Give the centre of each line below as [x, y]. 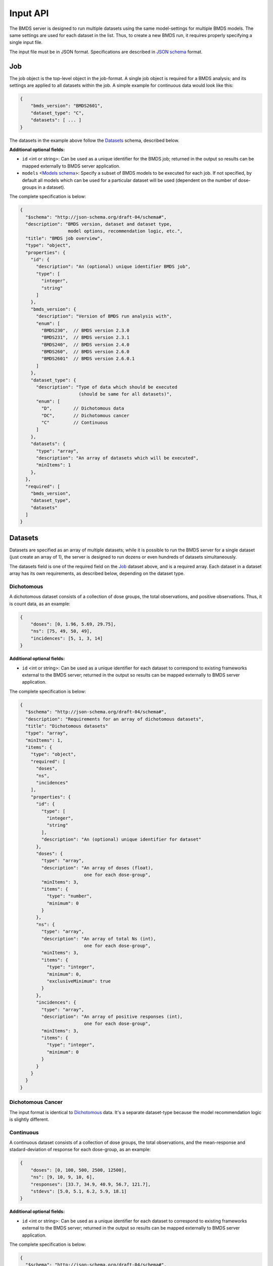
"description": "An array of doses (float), [97, 868]
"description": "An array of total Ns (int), [99, 939]
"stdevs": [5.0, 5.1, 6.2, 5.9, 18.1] [79, 1192]
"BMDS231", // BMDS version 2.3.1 [85, 338]
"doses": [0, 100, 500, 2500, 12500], [79, 1170]
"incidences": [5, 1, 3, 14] [67, 638]
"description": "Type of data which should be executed [107, 387]
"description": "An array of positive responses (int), [112, 1016]
